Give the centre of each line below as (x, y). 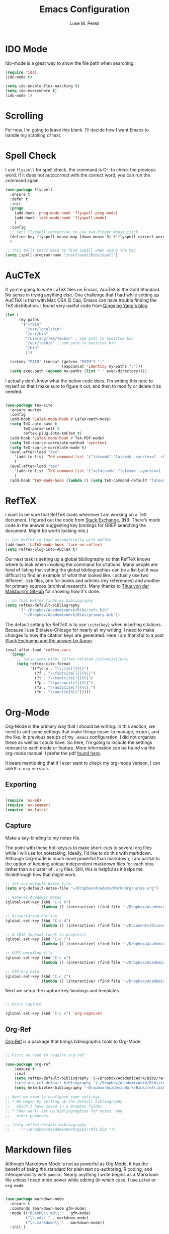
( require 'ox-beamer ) (28, 805)
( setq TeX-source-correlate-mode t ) (48, 448)
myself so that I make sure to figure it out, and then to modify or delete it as (83, 386)
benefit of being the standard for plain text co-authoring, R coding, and (79, 1169)
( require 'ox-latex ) (27, 810)
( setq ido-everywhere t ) (31, 91)
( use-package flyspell (29, 190)
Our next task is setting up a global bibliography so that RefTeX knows (78, 559)
